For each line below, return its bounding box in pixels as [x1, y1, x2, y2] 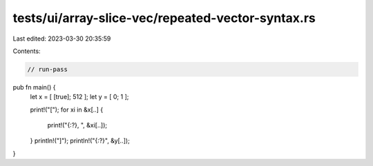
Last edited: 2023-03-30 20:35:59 [12, 34, 111, 43]
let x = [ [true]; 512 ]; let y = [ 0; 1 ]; [30, 93, 129, 101]
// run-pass [27, 65, 68, 73]
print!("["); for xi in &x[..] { [30, 105, 104, 114]
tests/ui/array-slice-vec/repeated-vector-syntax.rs [12, 10, 316, 25]
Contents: [12, 47, 41, 55]
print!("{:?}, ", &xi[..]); [47, 121, 107, 129]
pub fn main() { [12, 83, 56, 91]
